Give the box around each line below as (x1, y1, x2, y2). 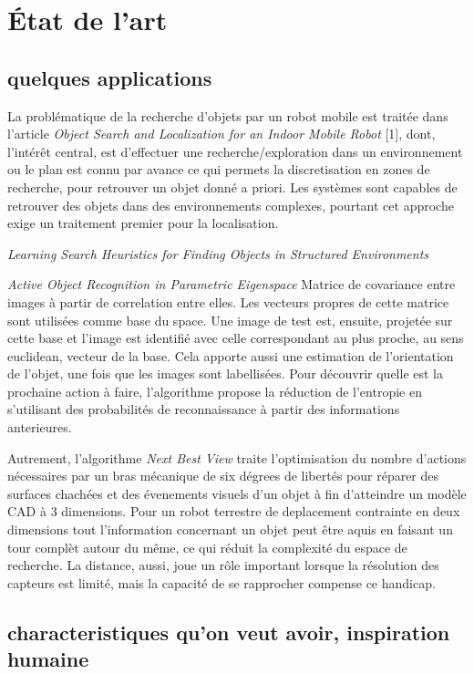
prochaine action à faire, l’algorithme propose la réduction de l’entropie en (7, 381, 422, 400)
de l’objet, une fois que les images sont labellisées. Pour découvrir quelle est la (7, 364, 443, 383)
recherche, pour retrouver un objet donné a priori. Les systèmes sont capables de (7, 177, 458, 196)
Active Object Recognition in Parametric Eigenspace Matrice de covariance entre (7, 275, 456, 294)
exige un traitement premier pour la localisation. (7, 213, 279, 233)
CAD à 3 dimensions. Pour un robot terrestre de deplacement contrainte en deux (7, 502, 460, 521)
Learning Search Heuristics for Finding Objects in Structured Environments (7, 244, 429, 263)
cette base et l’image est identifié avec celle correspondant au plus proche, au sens (7, 328, 464, 347)
